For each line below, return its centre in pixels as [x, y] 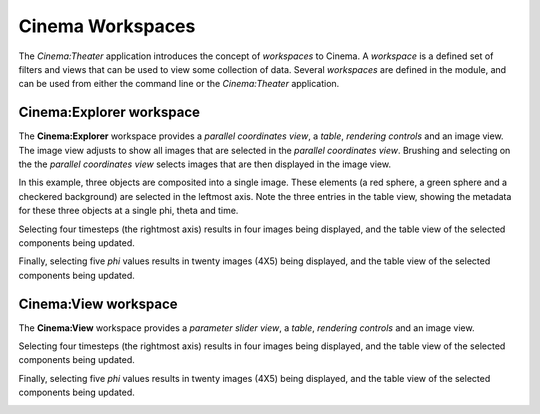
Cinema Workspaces [107, 26]
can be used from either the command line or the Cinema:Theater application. [179, 84]
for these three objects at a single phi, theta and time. [128, 211]
